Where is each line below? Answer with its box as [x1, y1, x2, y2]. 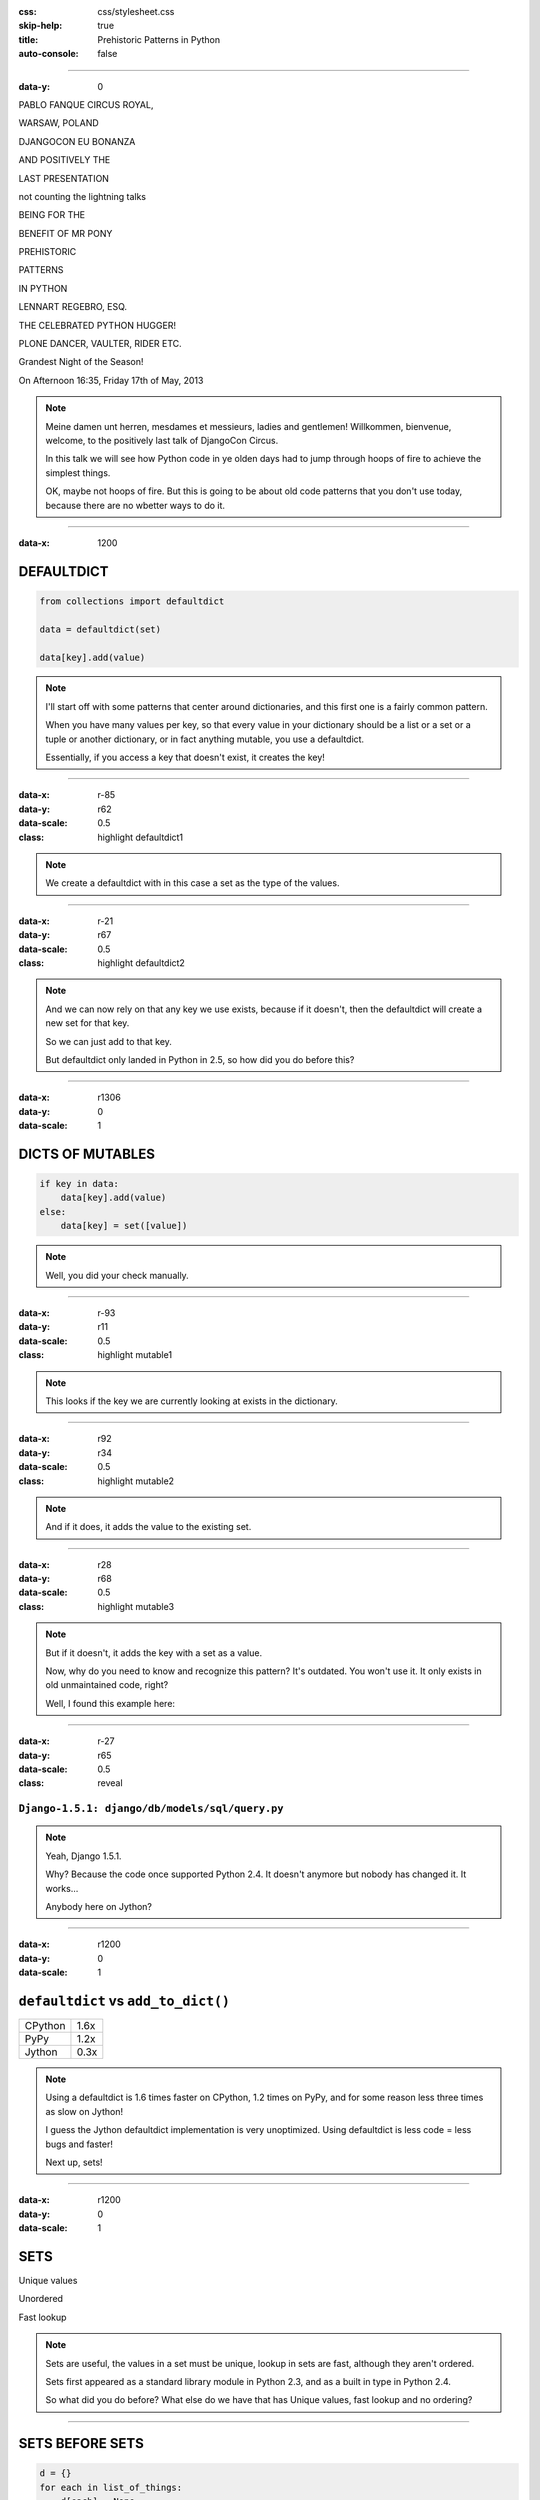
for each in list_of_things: [39, 2481, 183, 2493]
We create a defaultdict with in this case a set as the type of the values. [45, 877, 340, 889]
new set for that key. [45, 1017, 130, 1029]
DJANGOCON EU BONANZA [18, 135, 136, 147]
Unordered [18, 2293, 64, 2305]
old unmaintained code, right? [45, 1679, 169, 1691]
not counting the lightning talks [18, 190, 147, 202]
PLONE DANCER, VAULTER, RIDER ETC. [18, 338, 182, 350]
